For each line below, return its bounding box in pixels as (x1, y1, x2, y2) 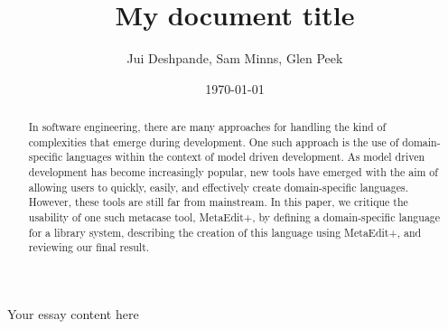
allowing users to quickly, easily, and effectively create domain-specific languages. (28, 179, 408, 194)
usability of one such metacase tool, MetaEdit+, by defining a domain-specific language (28, 210, 441, 225)
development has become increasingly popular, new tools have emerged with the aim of (28, 164, 438, 180)
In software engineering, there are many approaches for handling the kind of (28, 119, 387, 135)
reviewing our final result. (28, 240, 150, 255)
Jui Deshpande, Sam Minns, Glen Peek (126, 49, 343, 68)
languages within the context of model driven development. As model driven (66, 149, 425, 164)
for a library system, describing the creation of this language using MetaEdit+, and (28, 224, 422, 240)
